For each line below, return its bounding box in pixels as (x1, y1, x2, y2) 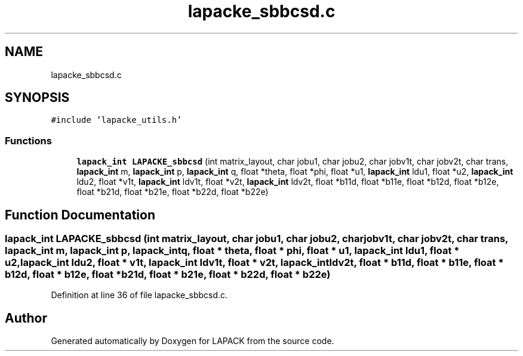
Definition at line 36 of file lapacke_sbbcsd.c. (51, 290, 228, 301)
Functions (5, 134, 52, 147)
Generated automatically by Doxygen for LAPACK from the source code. (51, 336, 334, 346)
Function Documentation (5, 207, 155, 222)
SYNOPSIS (5, 90, 70, 106)
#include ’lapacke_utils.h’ (51, 115, 182, 125)
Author (5, 310, 47, 326)
